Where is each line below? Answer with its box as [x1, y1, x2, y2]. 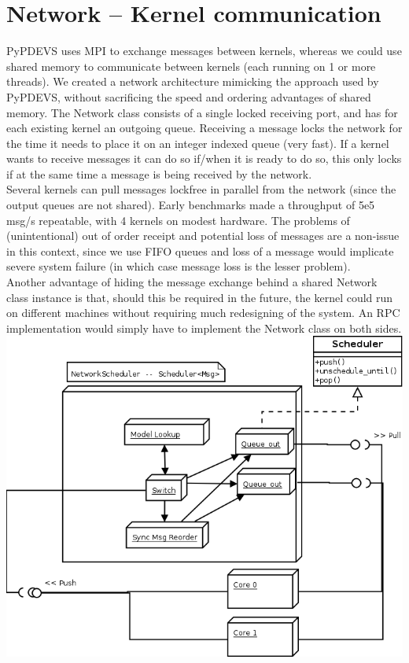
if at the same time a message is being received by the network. [6, 165, 312, 182]
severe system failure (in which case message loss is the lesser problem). [6, 258, 351, 274]
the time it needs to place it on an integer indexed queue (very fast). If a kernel [6, 134, 389, 151]
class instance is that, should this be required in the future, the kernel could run [6, 289, 393, 305]
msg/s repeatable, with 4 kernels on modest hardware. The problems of [6, 212, 350, 228]
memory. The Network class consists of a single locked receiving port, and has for [6, 104, 398, 120]
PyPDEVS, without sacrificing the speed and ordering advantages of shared [6, 88, 371, 105]
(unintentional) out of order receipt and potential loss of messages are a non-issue [6, 227, 400, 244]
